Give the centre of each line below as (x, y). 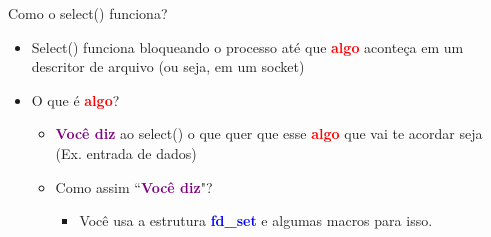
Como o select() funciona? (88, 13)
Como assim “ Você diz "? (134, 186)
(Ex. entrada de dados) (126, 152)
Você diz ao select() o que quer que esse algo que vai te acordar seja (269, 133)
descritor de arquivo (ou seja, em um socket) (168, 66)
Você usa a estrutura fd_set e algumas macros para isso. (256, 220)
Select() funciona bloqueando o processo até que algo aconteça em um (247, 46)
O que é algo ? (75, 99)
